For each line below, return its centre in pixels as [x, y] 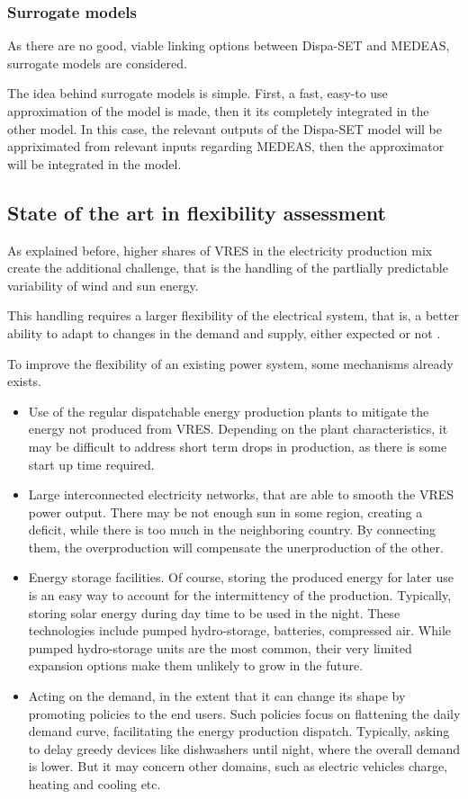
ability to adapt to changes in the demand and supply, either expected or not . [224, 332]
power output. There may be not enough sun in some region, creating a [225, 512]
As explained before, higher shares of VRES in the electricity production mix [220, 250]
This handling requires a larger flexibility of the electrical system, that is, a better [233, 315]
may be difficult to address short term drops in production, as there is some [238, 446]
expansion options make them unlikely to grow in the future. [196, 665]
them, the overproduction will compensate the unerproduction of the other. [236, 547]
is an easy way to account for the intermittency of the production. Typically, [240, 595]
